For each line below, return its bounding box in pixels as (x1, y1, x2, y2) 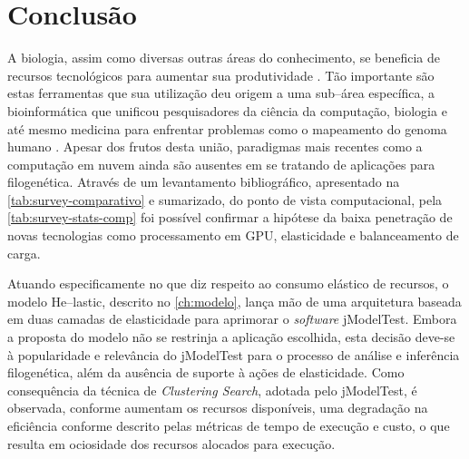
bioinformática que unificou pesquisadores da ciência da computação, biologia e (7, 101, 447, 120)
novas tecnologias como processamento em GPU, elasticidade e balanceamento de (7, 226, 459, 245)
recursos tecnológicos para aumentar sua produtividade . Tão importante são (7, 65, 435, 84)
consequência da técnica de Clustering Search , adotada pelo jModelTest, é (7, 380, 417, 399)
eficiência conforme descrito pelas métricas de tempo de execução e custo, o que (7, 416, 450, 435)
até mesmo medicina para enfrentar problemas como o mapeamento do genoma (7, 119, 447, 138)
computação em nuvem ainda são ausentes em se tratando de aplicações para (7, 154, 435, 173)
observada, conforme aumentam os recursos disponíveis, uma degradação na (7, 398, 428, 417)
